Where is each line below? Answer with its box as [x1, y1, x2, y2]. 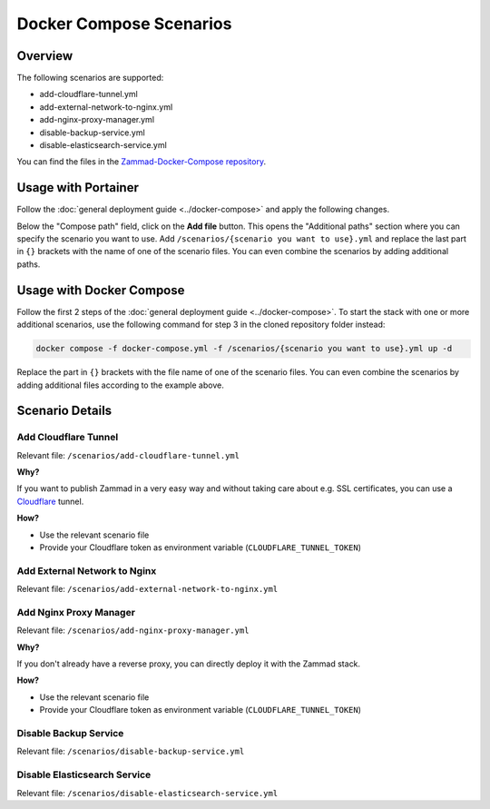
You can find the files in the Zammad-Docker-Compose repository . [16, 156, 267, 167]
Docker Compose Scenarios [16, 14, 232, 34]
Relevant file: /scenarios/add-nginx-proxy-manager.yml [16, 625, 250, 636]
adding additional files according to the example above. [16, 380, 224, 390]
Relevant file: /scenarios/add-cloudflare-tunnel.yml [16, 449, 240, 460]
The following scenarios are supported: [16, 73, 164, 84]
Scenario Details [16, 403, 113, 419]
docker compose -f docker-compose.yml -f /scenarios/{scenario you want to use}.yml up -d [35, 343, 453, 354]
